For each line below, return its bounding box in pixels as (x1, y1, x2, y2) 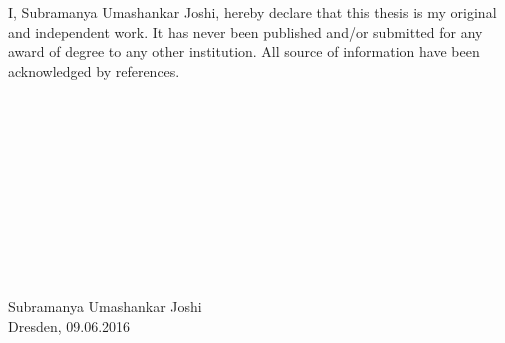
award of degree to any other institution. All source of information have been (8, 41, 480, 62)
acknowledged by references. (8, 60, 180, 81)
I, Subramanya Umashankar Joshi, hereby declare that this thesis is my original (8, 2, 497, 22)
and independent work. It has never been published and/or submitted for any (8, 21, 483, 42)
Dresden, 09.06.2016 (8, 315, 131, 336)
